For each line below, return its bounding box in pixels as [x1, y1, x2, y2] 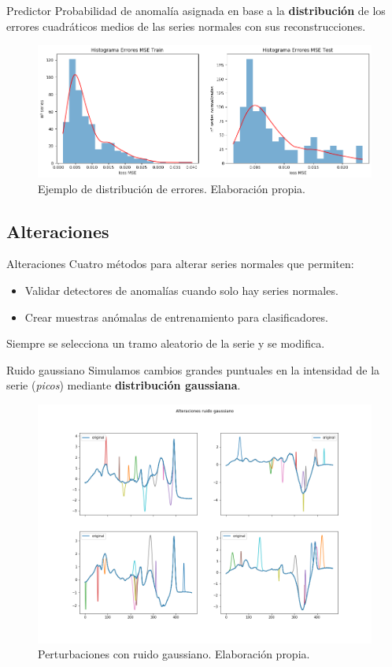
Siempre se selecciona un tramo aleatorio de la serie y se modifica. [6, 335, 325, 352]
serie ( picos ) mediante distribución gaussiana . [6, 377, 241, 393]
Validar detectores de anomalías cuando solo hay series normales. [24, 282, 338, 299]
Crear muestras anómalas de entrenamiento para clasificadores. [24, 308, 328, 325]
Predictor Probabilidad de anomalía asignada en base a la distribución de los [6, 2, 386, 18]
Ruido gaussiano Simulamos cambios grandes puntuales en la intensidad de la [6, 361, 380, 378]
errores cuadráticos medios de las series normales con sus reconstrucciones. [6, 17, 366, 34]
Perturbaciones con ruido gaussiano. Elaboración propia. [38, 646, 310, 662]
